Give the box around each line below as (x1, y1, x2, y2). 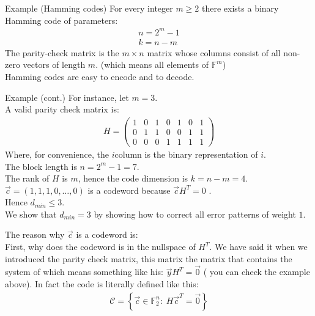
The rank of (5, 172, 50, 185)
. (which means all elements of (95, 58, 209, 71)
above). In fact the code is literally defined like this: (5, 277, 199, 290)
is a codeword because (87, 183, 171, 196)
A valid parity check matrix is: (5, 103, 119, 116)
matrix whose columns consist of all (147, 46, 281, 59)
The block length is (5, 160, 77, 172)
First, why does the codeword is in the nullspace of (5, 240, 196, 253)
